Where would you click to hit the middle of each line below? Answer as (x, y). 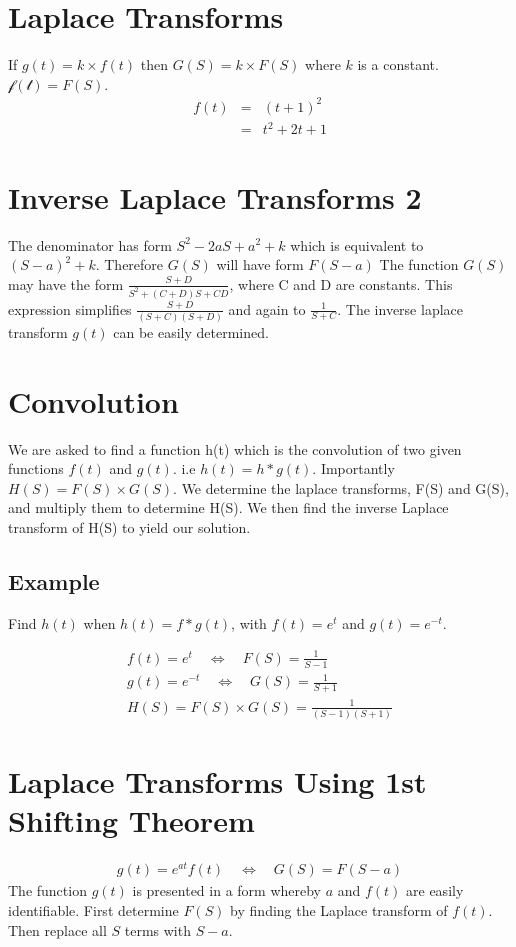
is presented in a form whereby (226, 890)
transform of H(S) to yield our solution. (129, 527)
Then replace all (57, 929)
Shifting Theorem (131, 820)
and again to (267, 308)
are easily (435, 890)
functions (36, 468)
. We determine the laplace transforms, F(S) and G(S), (341, 487)
